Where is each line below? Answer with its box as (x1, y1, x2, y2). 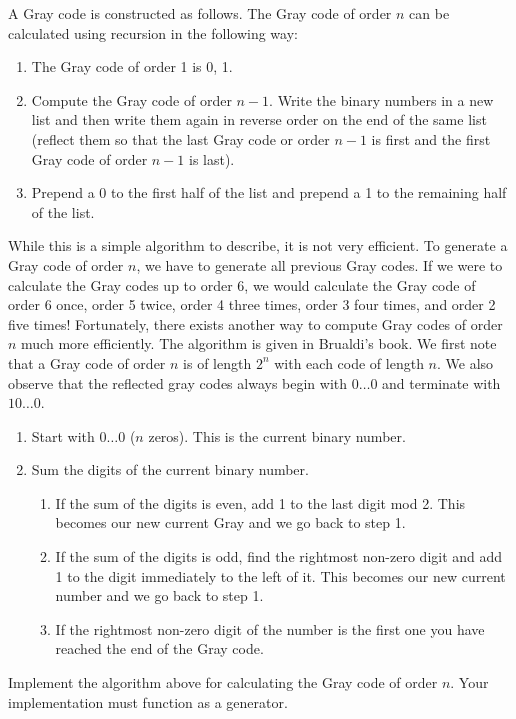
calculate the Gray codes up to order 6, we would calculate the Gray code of (8, 274, 476, 295)
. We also (437, 352, 494, 373)
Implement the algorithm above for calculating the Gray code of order (8, 672, 438, 693)
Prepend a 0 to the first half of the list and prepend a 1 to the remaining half (31, 182, 507, 203)
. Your (450, 672, 489, 693)
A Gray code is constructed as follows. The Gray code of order (8, 3, 392, 23)
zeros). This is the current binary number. (148, 425, 406, 446)
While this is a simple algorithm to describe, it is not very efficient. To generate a (8, 235, 508, 256)
